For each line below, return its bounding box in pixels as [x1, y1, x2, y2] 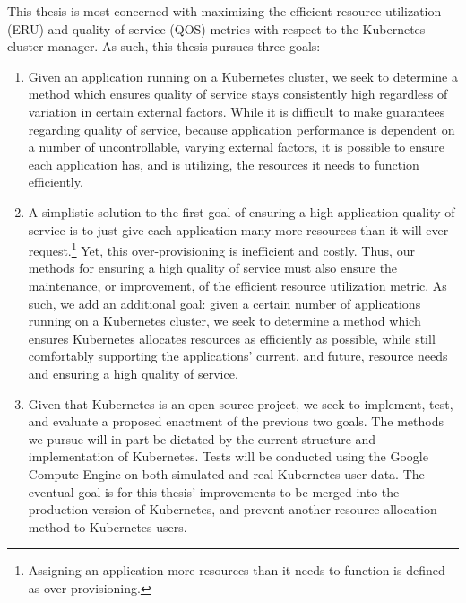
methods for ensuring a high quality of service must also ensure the [28, 258, 398, 277]
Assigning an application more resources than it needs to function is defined [28, 561, 445, 580]
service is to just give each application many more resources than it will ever [28, 220, 449, 239]
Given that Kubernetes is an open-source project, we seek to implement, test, [28, 394, 453, 413]
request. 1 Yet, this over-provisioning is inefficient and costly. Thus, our [28, 239, 415, 259]
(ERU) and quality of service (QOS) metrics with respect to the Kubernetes [7, 19, 426, 38]
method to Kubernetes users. [28, 517, 187, 536]
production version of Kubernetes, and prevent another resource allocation [28, 500, 437, 519]
